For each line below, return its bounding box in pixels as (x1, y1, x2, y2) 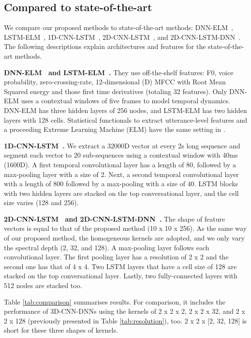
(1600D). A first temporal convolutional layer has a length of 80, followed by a (4, 159, 236, 169)
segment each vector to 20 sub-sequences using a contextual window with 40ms (4, 150, 238, 160)
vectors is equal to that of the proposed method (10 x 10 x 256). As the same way (4, 223, 247, 233)
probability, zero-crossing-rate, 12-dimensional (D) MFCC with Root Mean (4, 77, 226, 87)
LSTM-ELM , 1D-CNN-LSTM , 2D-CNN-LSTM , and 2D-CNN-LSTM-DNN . (4, 32, 241, 42)
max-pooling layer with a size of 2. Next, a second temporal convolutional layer (4, 169, 239, 179)
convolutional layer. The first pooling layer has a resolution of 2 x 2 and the (4, 252, 229, 262)
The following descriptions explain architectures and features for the (4, 41, 206, 51)
